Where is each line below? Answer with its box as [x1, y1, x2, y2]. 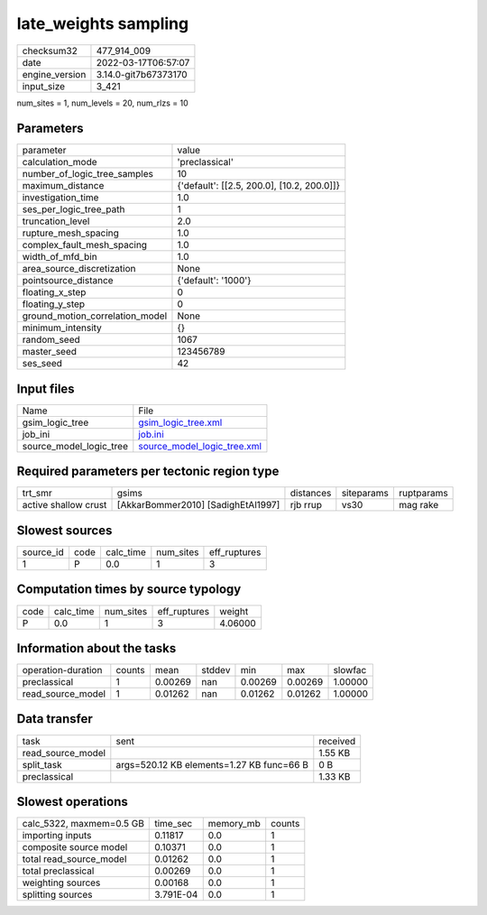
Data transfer [16, 711, 94, 726]
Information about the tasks [16, 641, 177, 656]
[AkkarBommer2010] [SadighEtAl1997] [116, 499, 280, 512]
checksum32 [22, 44, 78, 57]
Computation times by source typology [16, 582, 242, 597]
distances [289, 487, 332, 500]
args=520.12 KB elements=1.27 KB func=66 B [115, 758, 308, 771]
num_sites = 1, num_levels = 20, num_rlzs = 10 [16, 97, 188, 108]
